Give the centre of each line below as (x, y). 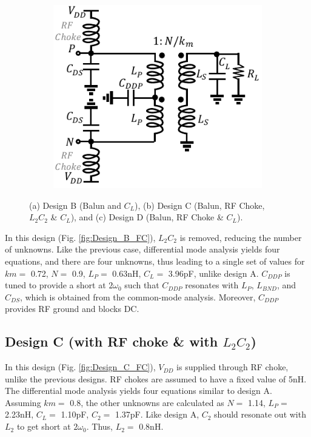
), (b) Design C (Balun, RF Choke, (200, 205)
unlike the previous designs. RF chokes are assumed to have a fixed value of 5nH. (156, 378)
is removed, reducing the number (241, 237)
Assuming (23, 402)
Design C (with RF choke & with (112, 341)
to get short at (44, 426)
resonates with (212, 285)
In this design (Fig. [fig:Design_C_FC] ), (80, 367)
